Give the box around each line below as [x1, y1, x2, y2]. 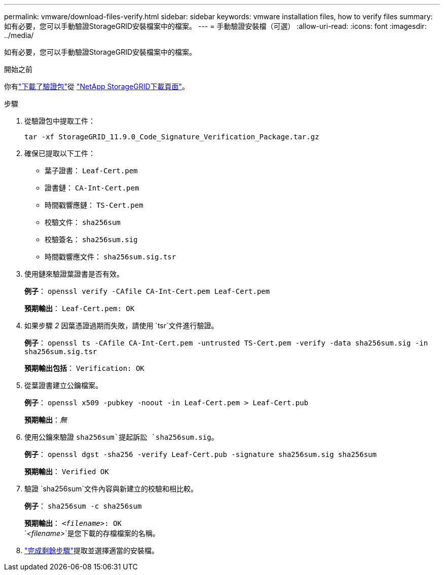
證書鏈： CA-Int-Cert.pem [45, 183, 139, 192]
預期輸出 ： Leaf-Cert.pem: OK [24, 304, 135, 313]
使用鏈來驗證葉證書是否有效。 [24, 270, 124, 278]
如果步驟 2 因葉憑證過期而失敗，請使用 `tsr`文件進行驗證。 [24, 321, 218, 330]
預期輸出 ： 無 [24, 415, 67, 424]
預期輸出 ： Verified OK [24, 467, 109, 476]
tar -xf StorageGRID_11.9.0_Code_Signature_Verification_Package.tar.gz [24, 133, 319, 141]
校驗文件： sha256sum [45, 218, 121, 226]
